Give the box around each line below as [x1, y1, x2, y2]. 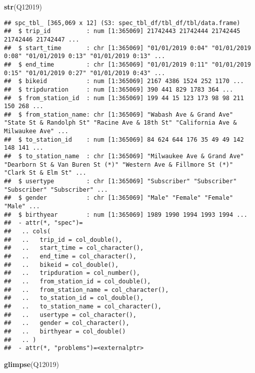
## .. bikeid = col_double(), [4, 261, 119, 268]
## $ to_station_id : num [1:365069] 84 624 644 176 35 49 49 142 [4, 136, 244, 143]
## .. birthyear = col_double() [4, 327, 126, 335]
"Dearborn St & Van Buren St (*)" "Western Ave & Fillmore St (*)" [4, 161, 233, 168]
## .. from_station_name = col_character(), [4, 286, 169, 293]
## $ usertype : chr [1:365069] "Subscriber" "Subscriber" [4, 178, 237, 185]
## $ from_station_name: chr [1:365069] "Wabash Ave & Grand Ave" [4, 111, 233, 118]
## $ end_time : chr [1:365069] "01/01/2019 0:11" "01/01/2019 [4, 61, 251, 68]
